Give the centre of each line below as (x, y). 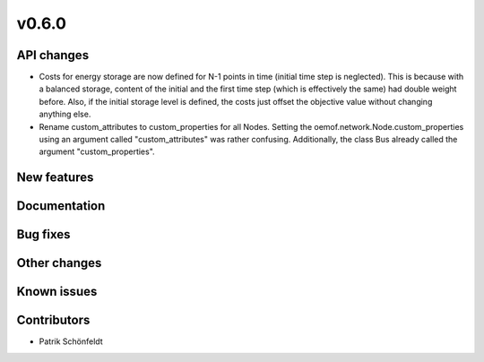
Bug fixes (43, 234)
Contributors (53, 320)
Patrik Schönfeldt (71, 341)
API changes (53, 55)
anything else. (65, 114)
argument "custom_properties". (97, 151)
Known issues (57, 292)
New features (55, 178)
